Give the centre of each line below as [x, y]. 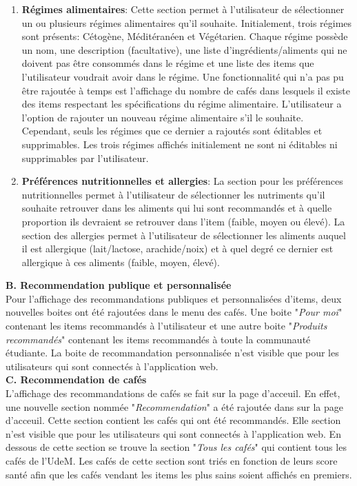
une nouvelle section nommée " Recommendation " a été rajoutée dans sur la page [174, 406]
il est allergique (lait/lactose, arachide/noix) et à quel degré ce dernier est [177, 249]
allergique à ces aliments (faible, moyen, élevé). [121, 262]
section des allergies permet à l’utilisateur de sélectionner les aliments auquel [184, 235]
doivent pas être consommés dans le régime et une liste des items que [168, 63]
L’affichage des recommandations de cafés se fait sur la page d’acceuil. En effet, [173, 393]
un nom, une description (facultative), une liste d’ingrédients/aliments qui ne [184, 49]
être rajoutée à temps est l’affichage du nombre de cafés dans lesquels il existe [186, 90]
